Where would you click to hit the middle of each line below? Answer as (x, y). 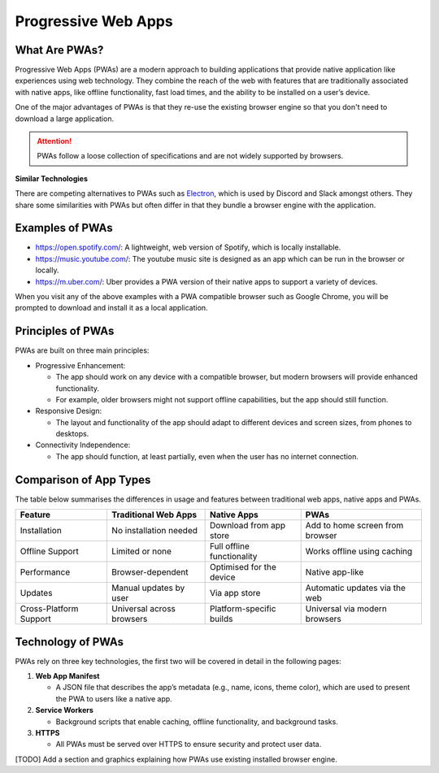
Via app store (235, 593)
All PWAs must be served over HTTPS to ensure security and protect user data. (189, 745)
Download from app (248, 526)
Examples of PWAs (64, 228)
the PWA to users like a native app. (114, 698)
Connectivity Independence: (83, 445)
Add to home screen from (354, 526)
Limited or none (141, 551)
